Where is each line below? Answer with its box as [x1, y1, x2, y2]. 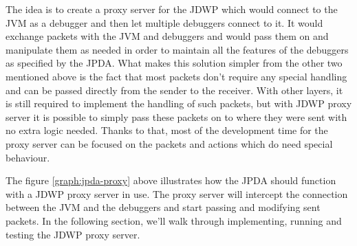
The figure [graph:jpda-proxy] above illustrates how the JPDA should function [6, 173, 336, 188]
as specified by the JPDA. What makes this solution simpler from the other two [6, 56, 343, 70]
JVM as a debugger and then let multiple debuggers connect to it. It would [6, 15, 323, 30]
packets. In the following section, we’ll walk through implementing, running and [6, 213, 342, 227]
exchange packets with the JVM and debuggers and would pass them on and [6, 29, 329, 43]
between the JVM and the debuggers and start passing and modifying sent [6, 200, 321, 214]
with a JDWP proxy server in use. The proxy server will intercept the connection [6, 186, 348, 201]
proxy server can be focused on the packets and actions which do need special [6, 136, 333, 150]
